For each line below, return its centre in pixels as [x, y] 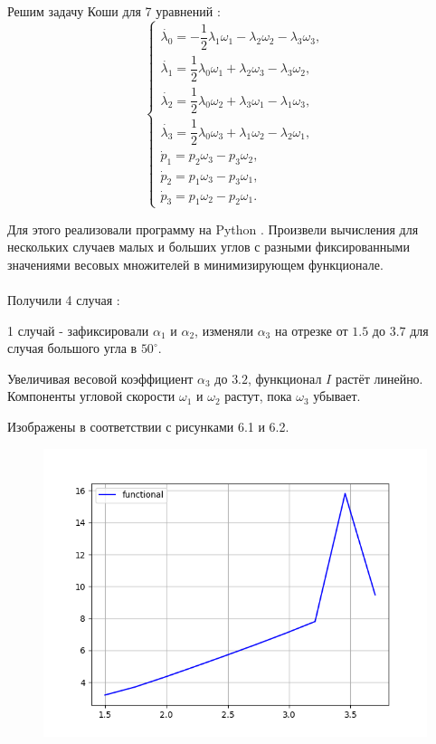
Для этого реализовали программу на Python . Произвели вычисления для [213, 229]
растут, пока [258, 396]
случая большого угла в [72, 348]
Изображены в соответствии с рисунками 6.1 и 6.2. [148, 426]
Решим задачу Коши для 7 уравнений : [114, 11]
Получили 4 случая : [64, 299]
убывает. [337, 396]
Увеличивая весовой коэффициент [100, 378]
